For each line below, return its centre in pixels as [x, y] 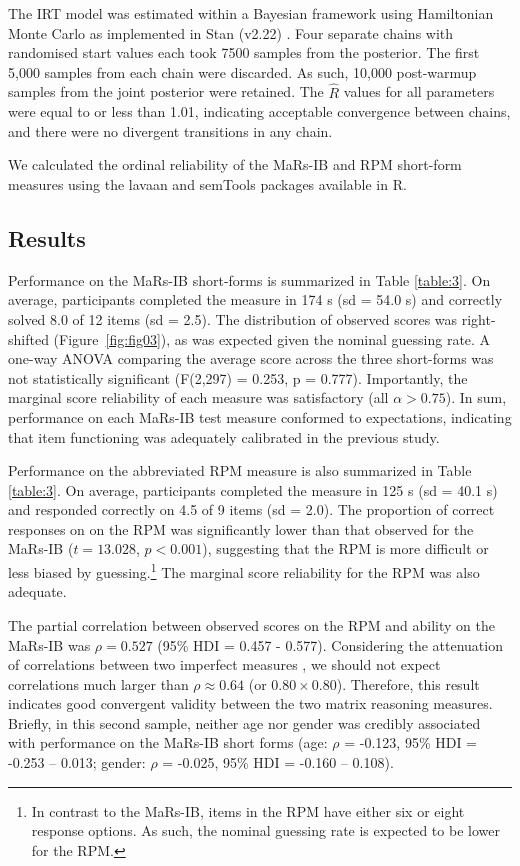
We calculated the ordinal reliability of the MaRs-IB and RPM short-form [235, 164]
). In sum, [476, 397]
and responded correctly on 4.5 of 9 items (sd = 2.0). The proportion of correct [251, 509]
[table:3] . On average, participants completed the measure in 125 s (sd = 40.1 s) [253, 489]
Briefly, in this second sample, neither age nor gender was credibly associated [244, 722]
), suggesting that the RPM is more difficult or [345, 548]
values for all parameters [419, 91]
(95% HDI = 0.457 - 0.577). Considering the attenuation [330, 644]
